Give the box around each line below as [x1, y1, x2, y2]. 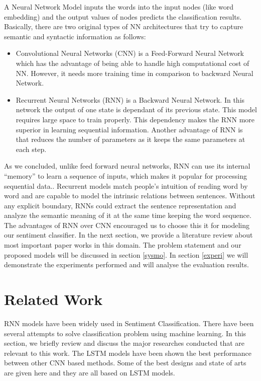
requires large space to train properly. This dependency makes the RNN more [16, 114, 254, 124]
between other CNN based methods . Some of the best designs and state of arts [4, 357, 246, 368]
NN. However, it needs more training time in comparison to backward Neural [16, 67, 253, 78]
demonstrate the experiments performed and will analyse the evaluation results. [4, 259, 249, 270]
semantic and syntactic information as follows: [4, 31, 146, 41]
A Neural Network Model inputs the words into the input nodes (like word [4, 2, 233, 12]
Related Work [4, 289, 103, 310]
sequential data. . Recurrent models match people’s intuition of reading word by [4, 180, 248, 191]
